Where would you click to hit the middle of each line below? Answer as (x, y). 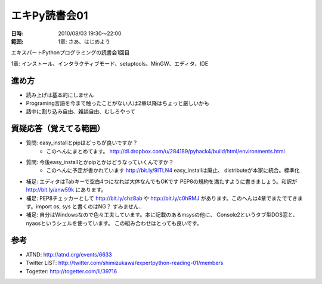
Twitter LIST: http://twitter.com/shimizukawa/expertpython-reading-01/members (125, 263)
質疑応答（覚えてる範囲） (58, 129)
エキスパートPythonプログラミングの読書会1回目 (70, 53)
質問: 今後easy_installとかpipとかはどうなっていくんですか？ (100, 162)
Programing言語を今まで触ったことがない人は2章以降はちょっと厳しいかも (118, 103)
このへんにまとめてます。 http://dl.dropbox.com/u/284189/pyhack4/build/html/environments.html (166, 151)
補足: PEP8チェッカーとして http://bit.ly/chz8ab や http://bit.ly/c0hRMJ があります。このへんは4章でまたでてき (162, 198)
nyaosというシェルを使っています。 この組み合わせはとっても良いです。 (114, 223)
